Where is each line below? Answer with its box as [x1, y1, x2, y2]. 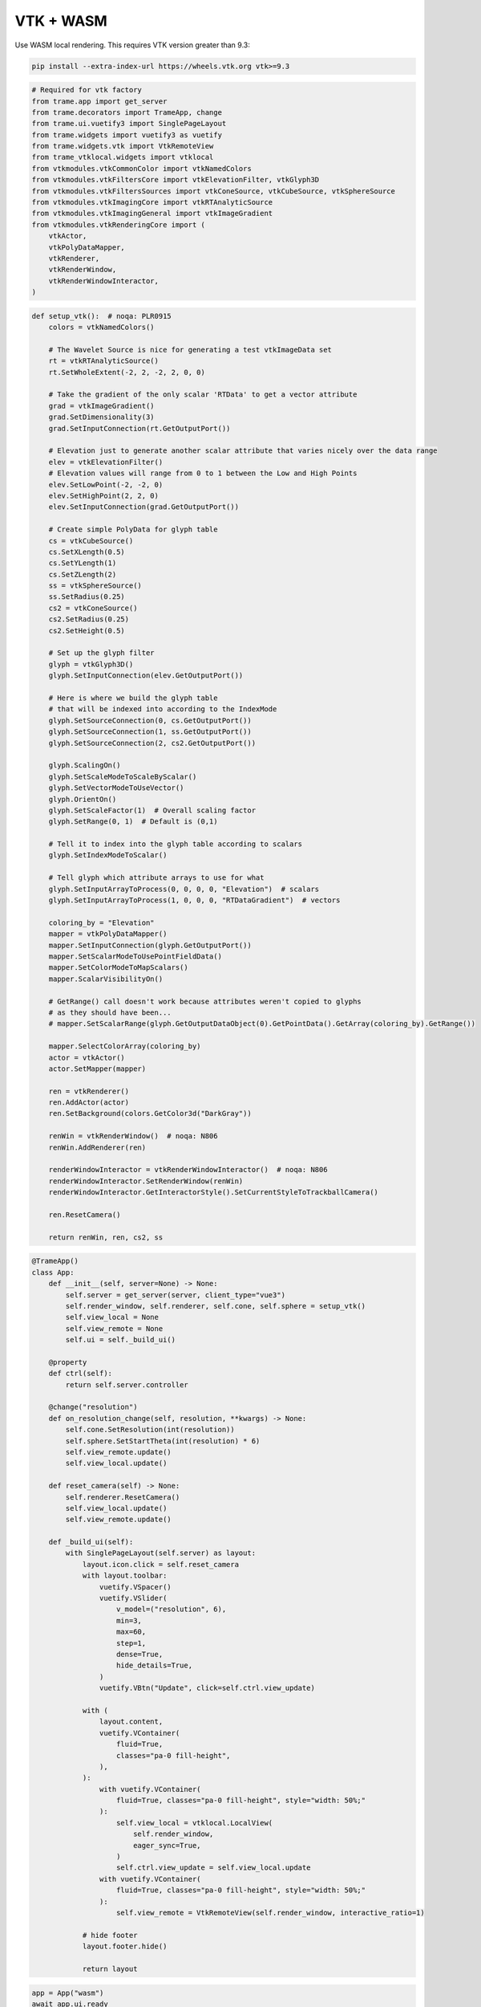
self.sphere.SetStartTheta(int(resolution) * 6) [65, 1436, 261, 1445]
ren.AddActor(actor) [48, 1098, 130, 1107]
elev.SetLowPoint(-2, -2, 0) [48, 480, 164, 489]
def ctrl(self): [48, 1369, 112, 1378]
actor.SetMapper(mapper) [48, 1064, 147, 1073]
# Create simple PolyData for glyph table [48, 525, 218, 534]
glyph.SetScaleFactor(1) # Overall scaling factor [48, 805, 257, 815]
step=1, [116, 1639, 147, 1647]
